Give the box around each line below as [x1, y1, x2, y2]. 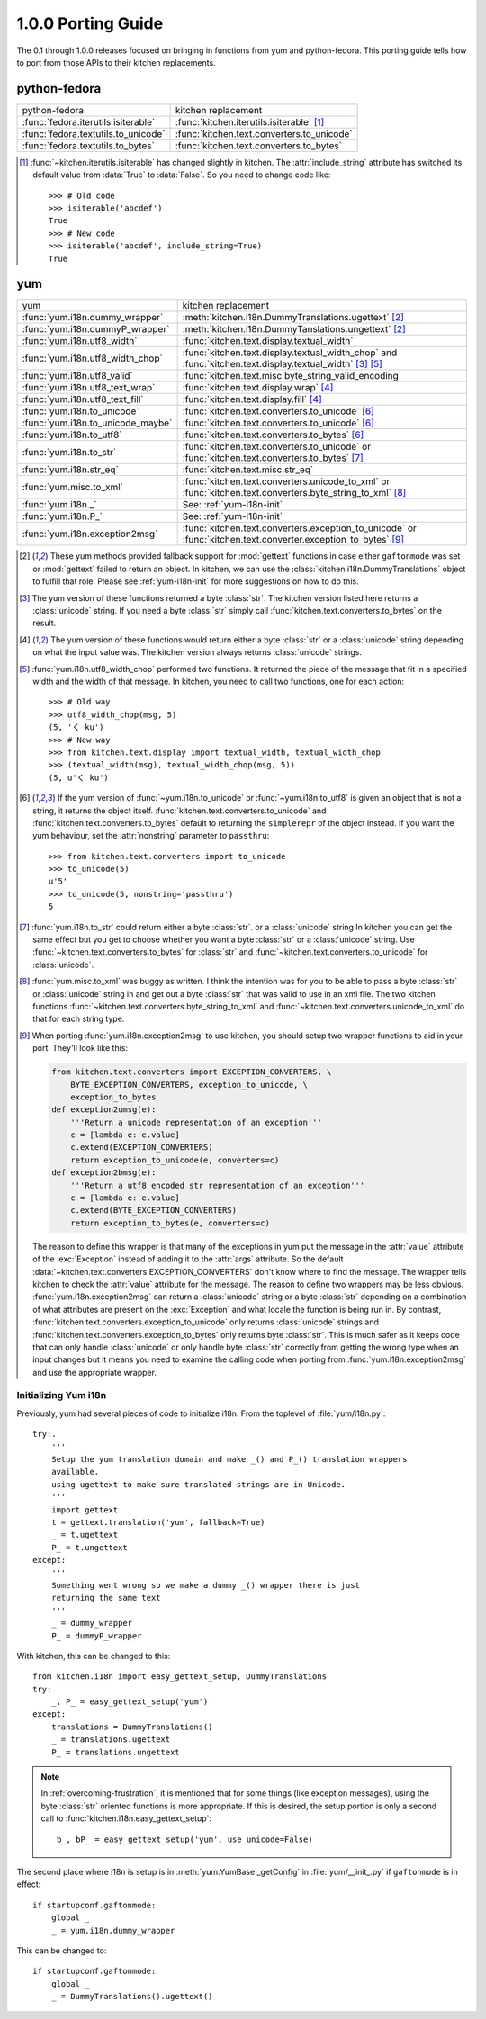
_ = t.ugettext [50, 1530, 119, 1540]
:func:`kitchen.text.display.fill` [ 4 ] [182, 393, 323, 406]
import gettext [50, 1504, 119, 1515]
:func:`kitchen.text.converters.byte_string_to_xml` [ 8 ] [182, 487, 407, 499]
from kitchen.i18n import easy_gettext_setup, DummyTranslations [32, 1672, 328, 1682]
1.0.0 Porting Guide [16, 13, 164, 33]
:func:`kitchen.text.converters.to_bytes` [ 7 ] [182, 452, 364, 464]
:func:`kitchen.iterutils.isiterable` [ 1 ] [175, 115, 325, 128]
